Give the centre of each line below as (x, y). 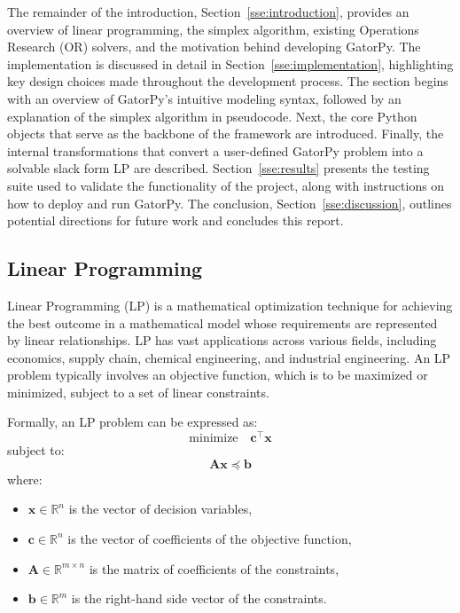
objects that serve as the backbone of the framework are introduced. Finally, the (226, 134)
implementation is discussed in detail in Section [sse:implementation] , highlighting (230, 63)
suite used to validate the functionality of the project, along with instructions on (226, 185)
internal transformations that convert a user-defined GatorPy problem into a (215, 150)
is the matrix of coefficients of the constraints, (214, 568)
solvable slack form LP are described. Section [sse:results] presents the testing (218, 168)
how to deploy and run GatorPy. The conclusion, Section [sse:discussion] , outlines (230, 203)
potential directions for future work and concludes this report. (175, 220)
